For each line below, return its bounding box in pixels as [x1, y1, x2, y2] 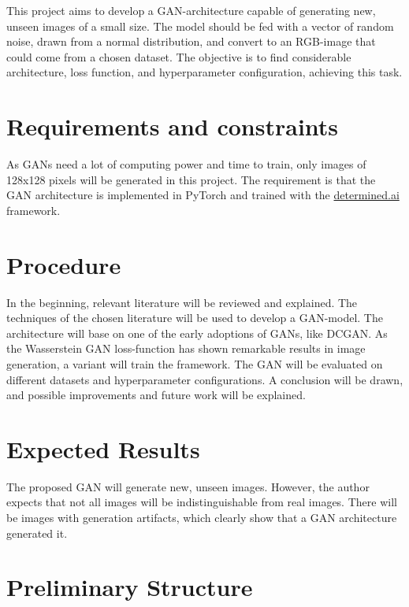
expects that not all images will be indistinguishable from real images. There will [6, 494, 397, 510]
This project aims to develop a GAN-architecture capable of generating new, [6, 2, 376, 18]
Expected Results [6, 432, 200, 465]
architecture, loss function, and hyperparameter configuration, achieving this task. [6, 64, 403, 80]
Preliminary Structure [6, 571, 253, 603]
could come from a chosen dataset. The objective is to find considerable [6, 48, 351, 65]
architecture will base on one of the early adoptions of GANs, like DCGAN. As [6, 324, 388, 341]
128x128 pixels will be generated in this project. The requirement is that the [6, 171, 376, 187]
